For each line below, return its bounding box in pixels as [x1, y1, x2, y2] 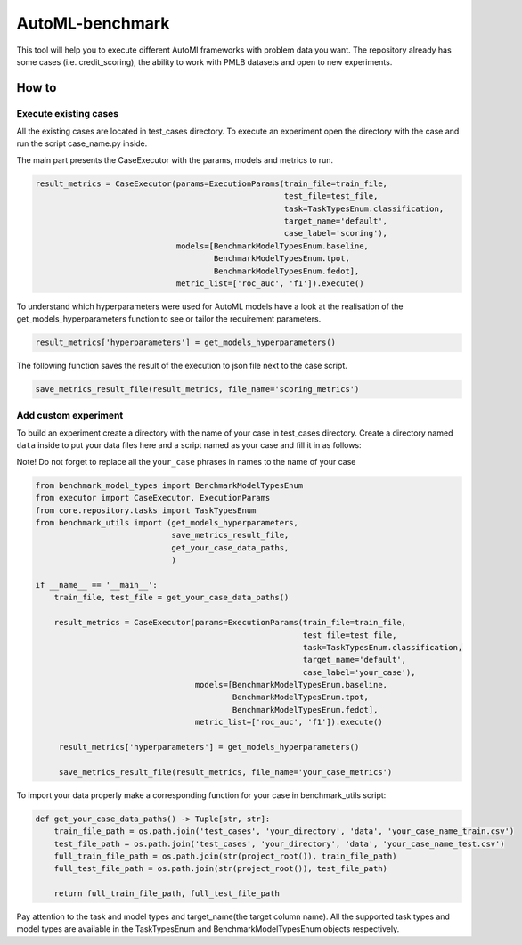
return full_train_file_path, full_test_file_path [53, 889, 280, 899]
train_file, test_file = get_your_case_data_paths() [53, 592, 290, 603]
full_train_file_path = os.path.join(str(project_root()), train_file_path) [53, 851, 397, 861]
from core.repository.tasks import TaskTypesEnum [35, 505, 257, 516]
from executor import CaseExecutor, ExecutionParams [35, 493, 271, 503]
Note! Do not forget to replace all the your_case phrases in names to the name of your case [16, 456, 356, 467]
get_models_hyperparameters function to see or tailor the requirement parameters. [16, 314, 322, 324]
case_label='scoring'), [283, 228, 387, 239]
